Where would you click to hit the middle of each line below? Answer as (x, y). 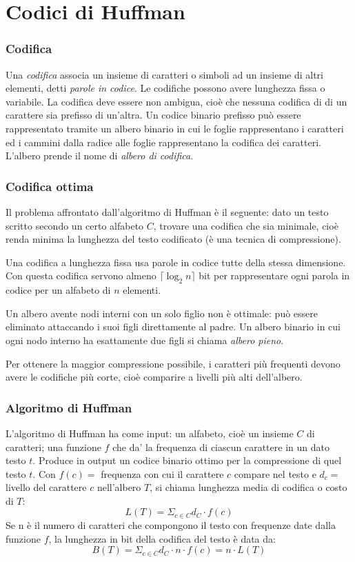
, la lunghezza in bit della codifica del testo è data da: (162, 538)
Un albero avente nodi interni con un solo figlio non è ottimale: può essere (162, 313)
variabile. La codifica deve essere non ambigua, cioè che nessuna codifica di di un (176, 101)
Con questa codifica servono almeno (81, 275)
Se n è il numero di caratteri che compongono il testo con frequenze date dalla (171, 524)
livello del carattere (46, 487)
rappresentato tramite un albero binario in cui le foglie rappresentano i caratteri (175, 128)
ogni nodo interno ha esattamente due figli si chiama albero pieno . (145, 340)
